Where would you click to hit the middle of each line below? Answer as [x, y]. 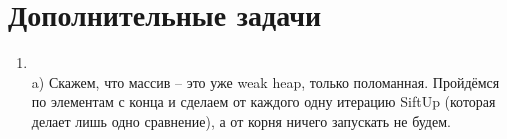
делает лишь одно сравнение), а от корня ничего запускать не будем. [241, 120]
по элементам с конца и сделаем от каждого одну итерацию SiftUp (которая [263, 101]
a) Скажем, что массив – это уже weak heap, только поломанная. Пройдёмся [265, 81]
